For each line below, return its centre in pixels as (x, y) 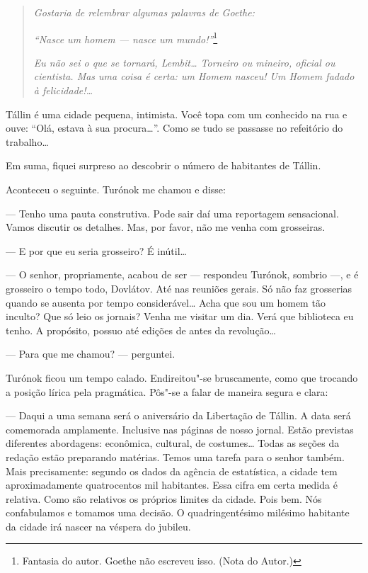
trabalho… (27, 141)
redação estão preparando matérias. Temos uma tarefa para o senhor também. (175, 456)
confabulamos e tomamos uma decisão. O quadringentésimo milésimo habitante (178, 512)
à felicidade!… (63, 90)
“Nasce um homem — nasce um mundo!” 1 (126, 38)
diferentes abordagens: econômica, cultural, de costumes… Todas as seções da (173, 443)
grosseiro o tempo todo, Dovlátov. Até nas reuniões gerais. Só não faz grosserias (179, 288)
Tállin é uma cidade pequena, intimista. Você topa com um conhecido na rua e (177, 114)
